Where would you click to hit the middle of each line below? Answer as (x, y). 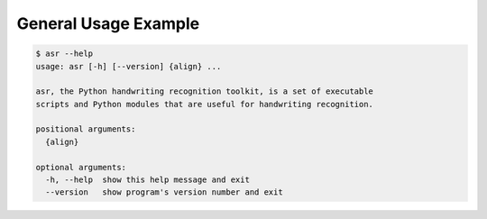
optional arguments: (81, 167)
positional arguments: (86, 129)
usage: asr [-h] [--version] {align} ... (129, 66)
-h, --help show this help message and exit (147, 180)
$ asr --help (64, 54)
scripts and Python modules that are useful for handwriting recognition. (205, 104)
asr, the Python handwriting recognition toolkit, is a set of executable (205, 91)
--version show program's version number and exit (164, 192)
